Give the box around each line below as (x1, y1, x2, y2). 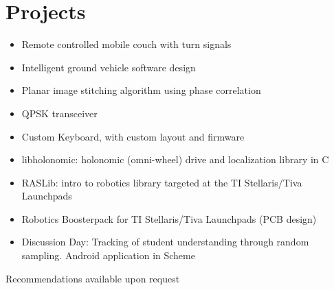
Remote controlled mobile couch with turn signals (21, 37, 232, 51)
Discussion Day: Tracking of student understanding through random (21, 234, 309, 249)
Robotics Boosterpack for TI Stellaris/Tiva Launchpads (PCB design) (21, 211, 317, 226)
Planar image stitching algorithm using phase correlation (21, 83, 261, 97)
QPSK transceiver (21, 106, 98, 120)
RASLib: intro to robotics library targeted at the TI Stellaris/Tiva (21, 175, 302, 189)
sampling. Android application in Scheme (21, 248, 195, 263)
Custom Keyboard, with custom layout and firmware (21, 129, 245, 143)
